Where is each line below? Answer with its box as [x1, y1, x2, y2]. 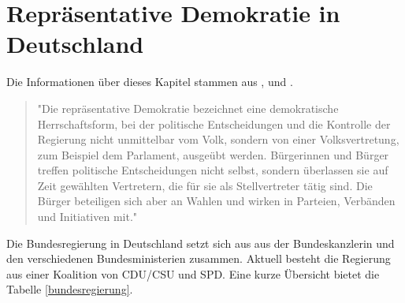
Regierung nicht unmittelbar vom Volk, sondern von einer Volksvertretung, [37, 131, 399, 148]
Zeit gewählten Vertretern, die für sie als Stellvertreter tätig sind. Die [37, 177, 373, 193]
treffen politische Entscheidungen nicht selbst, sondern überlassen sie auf [37, 162, 388, 178]
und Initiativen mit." [37, 208, 138, 225]
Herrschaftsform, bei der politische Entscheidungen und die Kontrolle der [37, 115, 391, 132]
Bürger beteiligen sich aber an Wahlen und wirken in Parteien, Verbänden [37, 193, 396, 209]
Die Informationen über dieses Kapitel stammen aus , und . [6, 73, 293, 90]
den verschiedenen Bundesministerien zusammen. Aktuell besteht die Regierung [6, 250, 391, 267]
